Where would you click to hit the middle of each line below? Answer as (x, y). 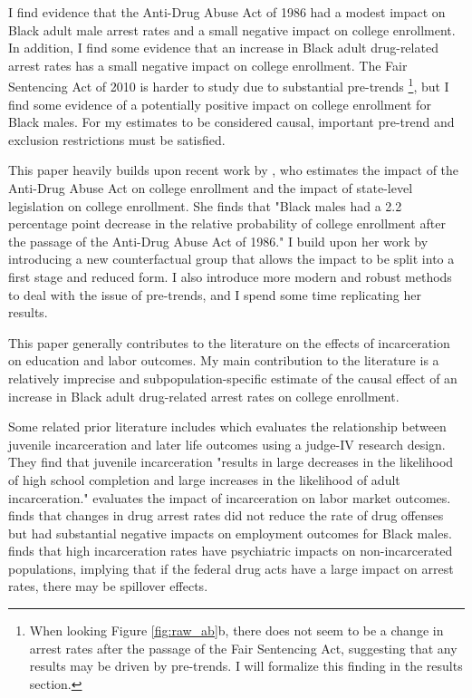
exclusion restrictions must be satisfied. (117, 139)
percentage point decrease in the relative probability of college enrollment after (227, 223)
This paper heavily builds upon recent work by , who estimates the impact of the (234, 170)
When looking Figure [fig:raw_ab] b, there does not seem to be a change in (236, 630)
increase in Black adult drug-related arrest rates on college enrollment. (204, 396)
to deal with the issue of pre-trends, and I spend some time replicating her (215, 294)
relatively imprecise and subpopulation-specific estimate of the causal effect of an (233, 378)
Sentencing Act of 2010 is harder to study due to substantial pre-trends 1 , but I (229, 85)
